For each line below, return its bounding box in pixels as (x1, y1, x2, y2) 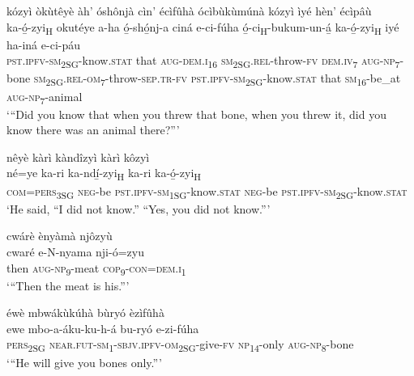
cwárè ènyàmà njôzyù (6, 227, 113, 244)
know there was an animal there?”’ (6, 121, 180, 138)
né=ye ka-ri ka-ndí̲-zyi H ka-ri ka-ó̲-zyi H (6, 164, 202, 184)
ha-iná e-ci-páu (6, 36, 80, 53)
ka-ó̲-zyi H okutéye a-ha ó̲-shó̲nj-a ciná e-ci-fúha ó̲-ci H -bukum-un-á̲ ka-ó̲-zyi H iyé (6, 18, 399, 37)
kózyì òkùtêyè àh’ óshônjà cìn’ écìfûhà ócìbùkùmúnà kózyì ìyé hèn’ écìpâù (6, 2, 372, 19)
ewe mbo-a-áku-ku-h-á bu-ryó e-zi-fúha (6, 319, 199, 336)
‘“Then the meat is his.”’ (6, 277, 130, 294)
